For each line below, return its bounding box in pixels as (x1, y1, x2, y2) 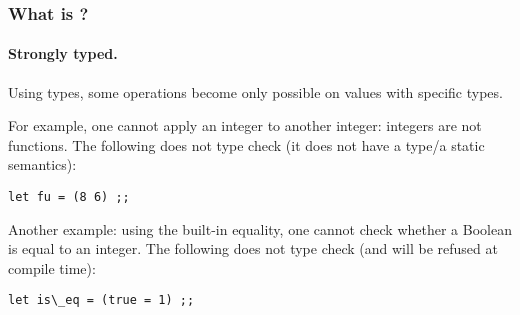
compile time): (8, 257, 96, 278)
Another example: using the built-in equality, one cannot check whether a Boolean (8, 218, 512, 239)
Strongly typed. (8, 43, 118, 64)
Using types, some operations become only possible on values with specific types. (8, 81, 503, 102)
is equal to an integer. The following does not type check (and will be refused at (8, 238, 498, 259)
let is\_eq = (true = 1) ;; (8, 293, 195, 308)
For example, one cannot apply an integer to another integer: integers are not (8, 115, 482, 136)
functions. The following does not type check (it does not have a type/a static (8, 134, 485, 155)
